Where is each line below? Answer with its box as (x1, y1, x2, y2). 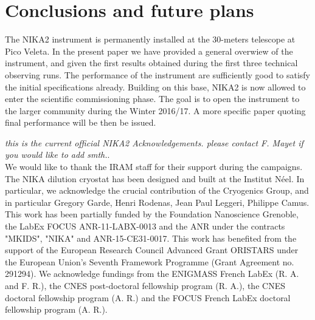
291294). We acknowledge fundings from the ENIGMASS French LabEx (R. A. (5, 267, 299, 280)
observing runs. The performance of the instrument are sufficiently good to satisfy (5, 68, 310, 81)
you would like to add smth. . (5, 148, 110, 161)
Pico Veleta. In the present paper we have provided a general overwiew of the (5, 44, 293, 57)
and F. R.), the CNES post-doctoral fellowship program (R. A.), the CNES (5, 279, 285, 291)
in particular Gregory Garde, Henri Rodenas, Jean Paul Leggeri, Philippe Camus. (5, 196, 310, 208)
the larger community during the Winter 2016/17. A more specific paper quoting (5, 104, 306, 117)
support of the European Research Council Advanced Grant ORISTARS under (5, 243, 299, 256)
